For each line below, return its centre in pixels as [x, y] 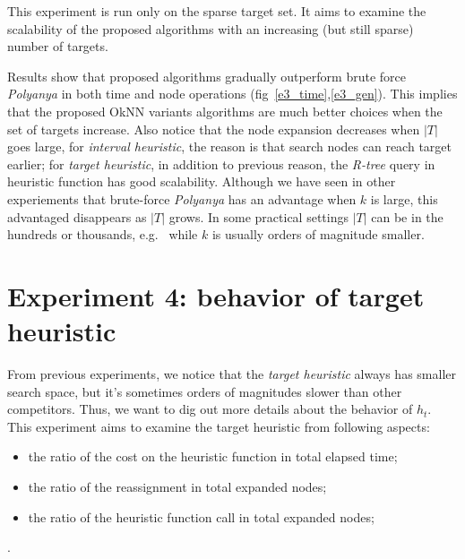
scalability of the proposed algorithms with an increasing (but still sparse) [211, 28]
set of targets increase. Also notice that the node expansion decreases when [214, 129]
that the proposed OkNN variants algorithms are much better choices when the [225, 111]
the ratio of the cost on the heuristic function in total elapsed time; [213, 456]
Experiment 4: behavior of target [216, 295]
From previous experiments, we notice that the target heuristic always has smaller [232, 374]
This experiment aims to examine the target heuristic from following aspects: [219, 426]
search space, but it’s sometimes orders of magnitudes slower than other [205, 391]
